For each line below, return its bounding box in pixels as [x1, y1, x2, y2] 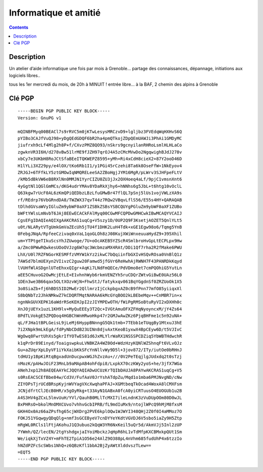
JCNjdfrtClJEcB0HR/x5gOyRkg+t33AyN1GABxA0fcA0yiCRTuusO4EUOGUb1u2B [18, 388, 182, 393]
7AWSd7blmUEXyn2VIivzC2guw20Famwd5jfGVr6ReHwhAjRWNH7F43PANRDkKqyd [18, 258, 182, 264]
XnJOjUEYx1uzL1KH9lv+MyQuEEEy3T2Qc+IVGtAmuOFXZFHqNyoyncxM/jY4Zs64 [18, 306, 182, 312]
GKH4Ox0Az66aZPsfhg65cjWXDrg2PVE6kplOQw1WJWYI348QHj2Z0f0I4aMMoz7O [18, 409, 182, 414]
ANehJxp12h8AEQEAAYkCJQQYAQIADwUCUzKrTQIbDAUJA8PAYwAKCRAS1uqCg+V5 [18, 368, 182, 373]
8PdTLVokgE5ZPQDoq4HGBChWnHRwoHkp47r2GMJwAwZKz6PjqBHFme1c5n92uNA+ [18, 313, 182, 319]
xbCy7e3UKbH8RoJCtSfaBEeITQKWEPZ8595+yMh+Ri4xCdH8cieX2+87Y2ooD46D [18, 156, 182, 162]
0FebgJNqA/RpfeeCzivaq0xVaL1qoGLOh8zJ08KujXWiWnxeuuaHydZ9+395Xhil [18, 231, 182, 236]
